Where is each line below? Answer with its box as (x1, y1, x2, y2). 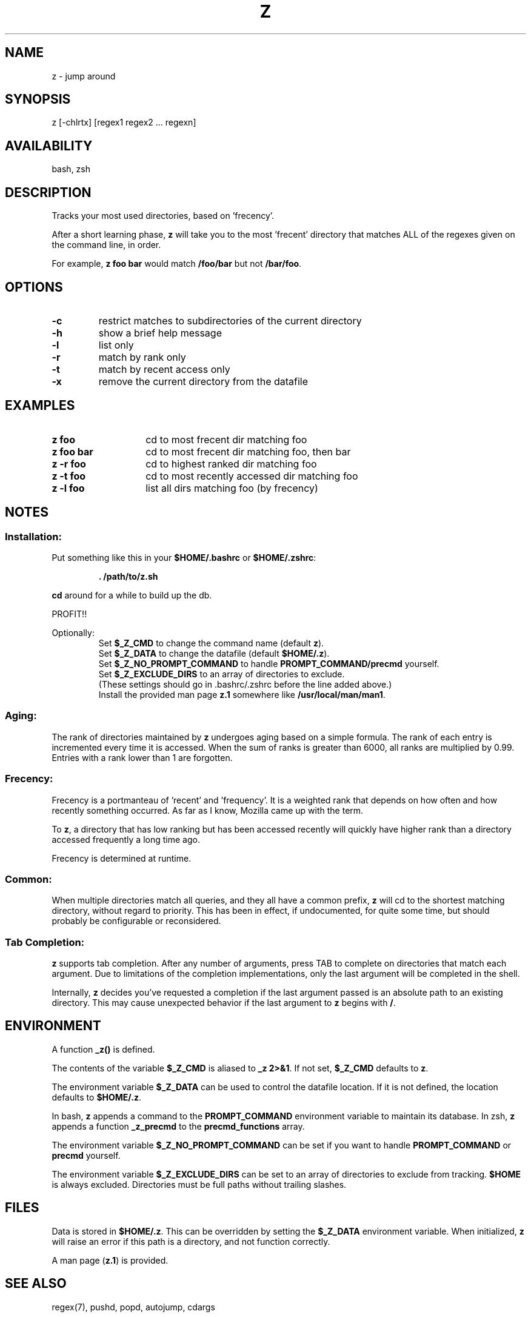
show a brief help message (98, 326, 222, 339)
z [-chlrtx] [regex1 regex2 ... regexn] (52, 117, 196, 128)
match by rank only (98, 350, 186, 363)
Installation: (5, 530, 62, 543)
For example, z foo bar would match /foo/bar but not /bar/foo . (52, 258, 302, 269)
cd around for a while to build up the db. (52, 590, 212, 601)
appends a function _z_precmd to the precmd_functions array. (52, 1121, 305, 1131)
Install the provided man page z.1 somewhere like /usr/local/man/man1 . (98, 689, 386, 700)
